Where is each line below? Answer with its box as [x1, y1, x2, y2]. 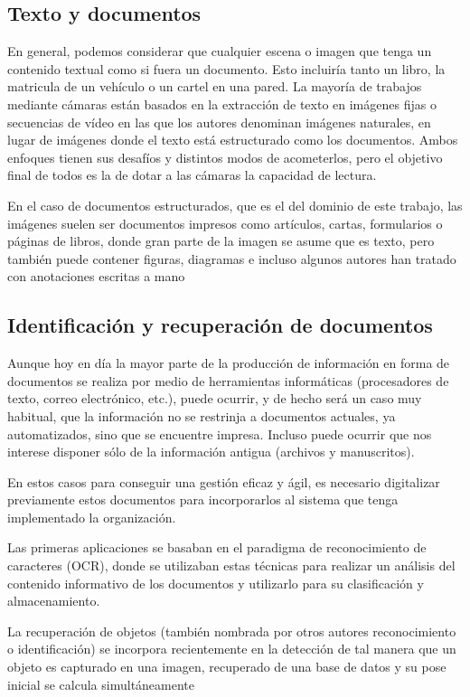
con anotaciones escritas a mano [7, 267, 185, 286]
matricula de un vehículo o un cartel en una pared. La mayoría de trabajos [7, 77, 422, 96]
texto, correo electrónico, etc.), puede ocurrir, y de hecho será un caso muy [7, 389, 422, 408]
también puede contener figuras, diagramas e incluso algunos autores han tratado [7, 249, 456, 268]
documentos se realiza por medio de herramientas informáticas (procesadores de [7, 371, 449, 390]
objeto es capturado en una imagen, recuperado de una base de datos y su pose [7, 657, 446, 676]
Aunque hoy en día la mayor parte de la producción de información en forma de [7, 353, 450, 372]
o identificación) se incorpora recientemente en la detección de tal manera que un [7, 639, 456, 658]
